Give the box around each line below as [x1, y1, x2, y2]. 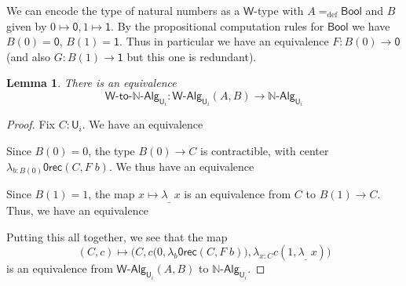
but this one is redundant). [126, 48, 257, 64]
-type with [254, 2, 304, 18]
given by [6, 17, 47, 34]
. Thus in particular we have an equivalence [119, 33, 329, 49]
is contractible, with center [200, 143, 329, 158]
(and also [6, 48, 51, 64]
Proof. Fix [6, 116, 55, 132]
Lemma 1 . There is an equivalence [6, 74, 177, 91]
